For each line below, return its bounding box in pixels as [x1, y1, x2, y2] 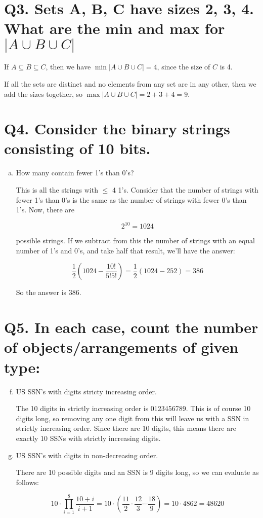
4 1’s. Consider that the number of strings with [112, 184, 258, 195]
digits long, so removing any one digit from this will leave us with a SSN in [16, 413, 249, 423]
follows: [16, 476, 39, 487]
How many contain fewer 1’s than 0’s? [16, 167, 134, 178]
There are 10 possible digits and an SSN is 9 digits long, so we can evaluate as [16, 467, 259, 477]
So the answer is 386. [16, 287, 81, 298]
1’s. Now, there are [16, 204, 75, 215]
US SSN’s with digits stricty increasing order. [16, 386, 157, 396]
